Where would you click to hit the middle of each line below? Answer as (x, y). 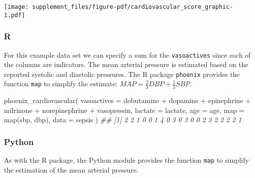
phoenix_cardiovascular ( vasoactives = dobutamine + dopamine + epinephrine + (127, 100)
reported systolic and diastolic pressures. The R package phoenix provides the (122, 74)
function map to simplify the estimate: (61, 84)
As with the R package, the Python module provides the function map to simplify (127, 160)
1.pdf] (15, 15)
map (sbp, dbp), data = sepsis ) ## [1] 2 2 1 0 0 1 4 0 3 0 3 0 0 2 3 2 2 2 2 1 (123, 120)
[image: (16, 7)
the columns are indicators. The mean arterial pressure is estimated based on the (126, 64)
